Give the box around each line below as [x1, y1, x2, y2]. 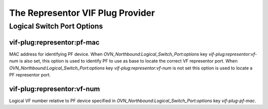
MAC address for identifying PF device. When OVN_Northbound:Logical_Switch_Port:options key [9, 51, 208, 57]
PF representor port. [9, 72, 51, 77]
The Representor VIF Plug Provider [9, 7, 155, 18]
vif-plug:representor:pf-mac [9, 38, 100, 46]
